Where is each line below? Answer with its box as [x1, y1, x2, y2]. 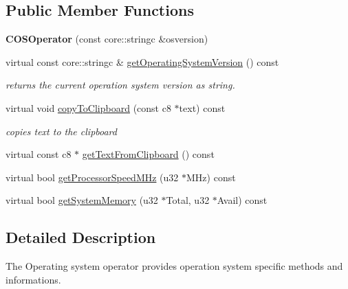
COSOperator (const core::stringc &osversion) [6, 32, 208, 46]
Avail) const [217, 193, 268, 207]
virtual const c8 [6, 147, 72, 161]
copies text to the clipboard [6, 124, 117, 138]
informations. [6, 272, 61, 286]
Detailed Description [6, 227, 156, 248]
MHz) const [186, 170, 236, 184]
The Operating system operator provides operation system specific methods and [6, 259, 343, 273]
